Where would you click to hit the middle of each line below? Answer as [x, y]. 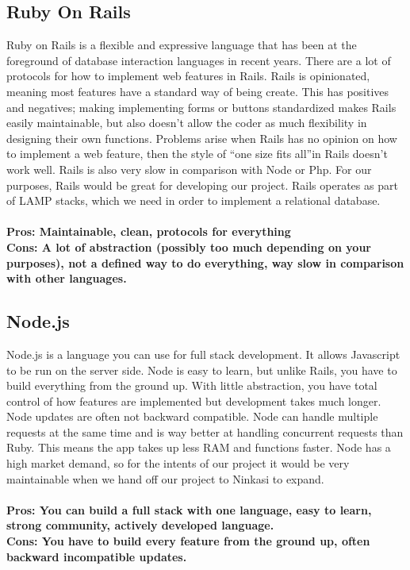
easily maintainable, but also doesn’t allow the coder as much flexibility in [187, 123]
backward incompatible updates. [97, 556]
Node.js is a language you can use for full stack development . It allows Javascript [203, 354]
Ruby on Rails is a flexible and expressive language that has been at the [182, 45]
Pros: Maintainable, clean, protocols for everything [149, 231]
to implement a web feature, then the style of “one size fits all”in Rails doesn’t [197, 154]
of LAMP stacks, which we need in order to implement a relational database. [194, 200]
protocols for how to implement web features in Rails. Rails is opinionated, [188, 76]
